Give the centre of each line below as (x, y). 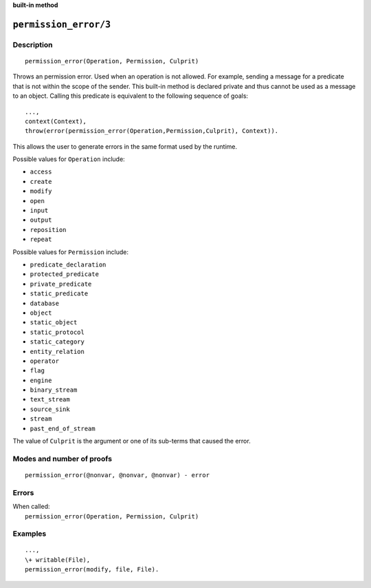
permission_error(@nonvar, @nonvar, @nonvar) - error (117, 475)
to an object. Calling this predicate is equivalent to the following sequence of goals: (131, 96)
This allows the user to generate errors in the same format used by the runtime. (125, 146)
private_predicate (61, 284)
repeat (41, 240)
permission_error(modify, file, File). (92, 569)
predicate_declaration (68, 265)
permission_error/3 (62, 24)
